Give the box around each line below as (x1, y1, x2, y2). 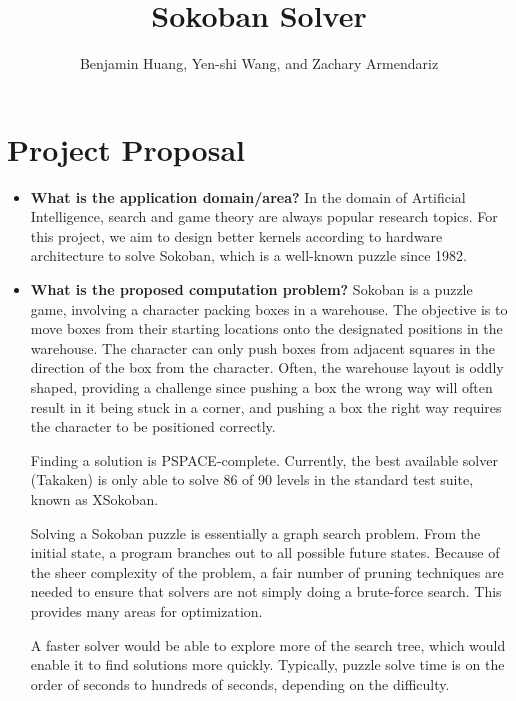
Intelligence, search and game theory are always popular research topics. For (30, 206, 498, 227)
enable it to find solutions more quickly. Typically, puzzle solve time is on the (30, 654, 505, 675)
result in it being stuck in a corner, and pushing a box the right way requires (30, 396, 502, 417)
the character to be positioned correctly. (30, 416, 276, 437)
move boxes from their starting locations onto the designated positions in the (30, 318, 503, 339)
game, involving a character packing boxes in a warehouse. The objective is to (30, 298, 508, 319)
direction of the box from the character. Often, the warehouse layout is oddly (30, 357, 504, 378)
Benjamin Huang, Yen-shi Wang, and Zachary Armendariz (79, 53, 439, 74)
